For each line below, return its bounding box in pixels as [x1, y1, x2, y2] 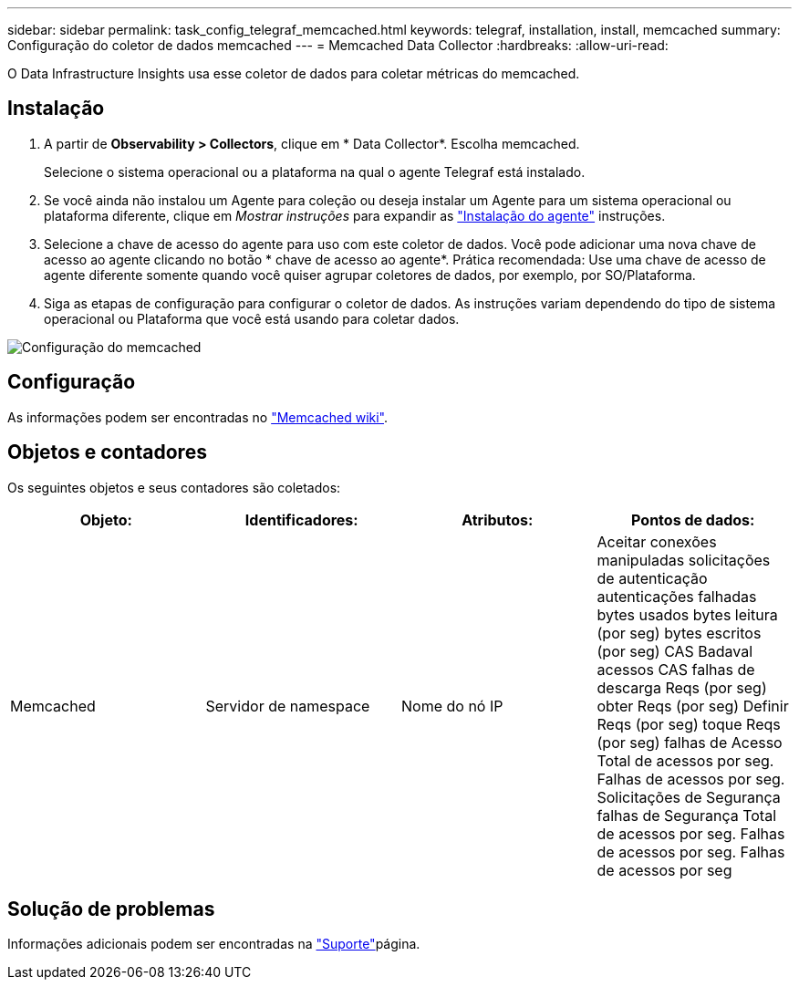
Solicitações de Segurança [597, 787, 781, 806]
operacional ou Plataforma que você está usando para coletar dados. [44, 310, 460, 327]
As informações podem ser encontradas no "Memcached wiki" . [7, 409, 389, 425]
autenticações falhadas [597, 587, 757, 606]
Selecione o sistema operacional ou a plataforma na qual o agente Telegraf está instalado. [44, 163, 586, 180]
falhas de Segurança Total [597, 805, 776, 825]
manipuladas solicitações [597, 550, 771, 569]
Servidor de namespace [205, 696, 370, 715]
